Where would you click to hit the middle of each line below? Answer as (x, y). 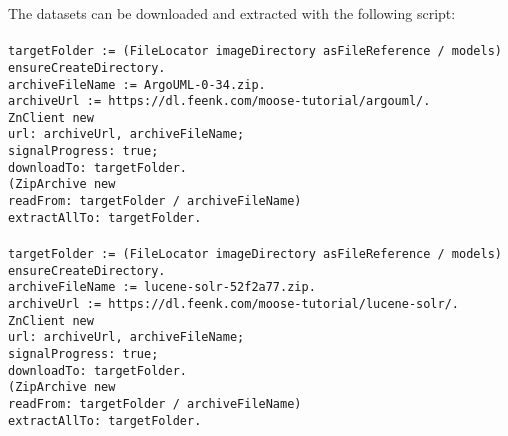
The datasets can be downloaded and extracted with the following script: (232, 13)
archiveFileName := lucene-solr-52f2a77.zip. (162, 287)
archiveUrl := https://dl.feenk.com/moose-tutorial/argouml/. (219, 101)
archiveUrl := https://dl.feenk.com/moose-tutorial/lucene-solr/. (234, 303)
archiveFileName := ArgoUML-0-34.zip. (137, 84)
